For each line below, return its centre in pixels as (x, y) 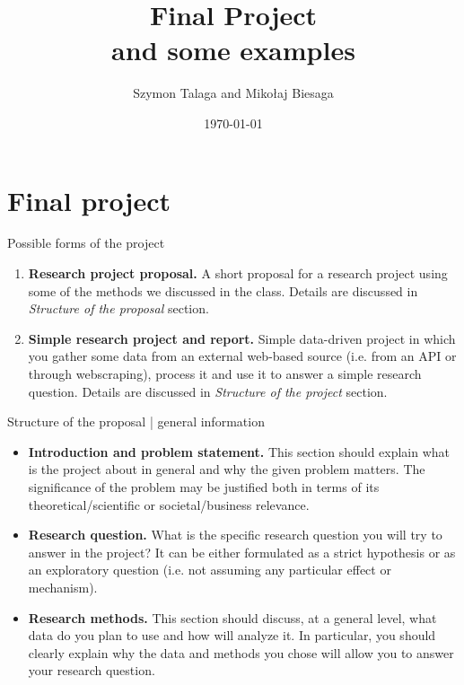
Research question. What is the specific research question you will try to (235, 535)
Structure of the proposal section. (118, 308)
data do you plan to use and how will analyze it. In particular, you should (232, 635)
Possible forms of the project (86, 243)
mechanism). (63, 587)
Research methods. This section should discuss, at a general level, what (232, 617)
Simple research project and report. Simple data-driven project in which (242, 338)
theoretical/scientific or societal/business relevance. (169, 504)
